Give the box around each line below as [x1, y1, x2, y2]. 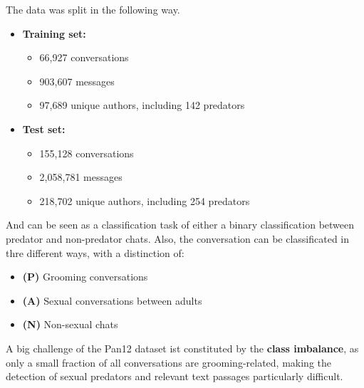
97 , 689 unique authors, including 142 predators [39, 98, 245, 112]
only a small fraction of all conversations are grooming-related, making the [6, 355, 331, 369]
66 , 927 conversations [39, 50, 129, 65]
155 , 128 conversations [39, 145, 134, 160]
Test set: [22, 121, 66, 136]
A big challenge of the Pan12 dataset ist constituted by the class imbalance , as [6, 340, 359, 355]
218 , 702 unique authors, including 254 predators [39, 193, 250, 208]
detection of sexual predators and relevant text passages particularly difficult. [6, 369, 343, 384]
